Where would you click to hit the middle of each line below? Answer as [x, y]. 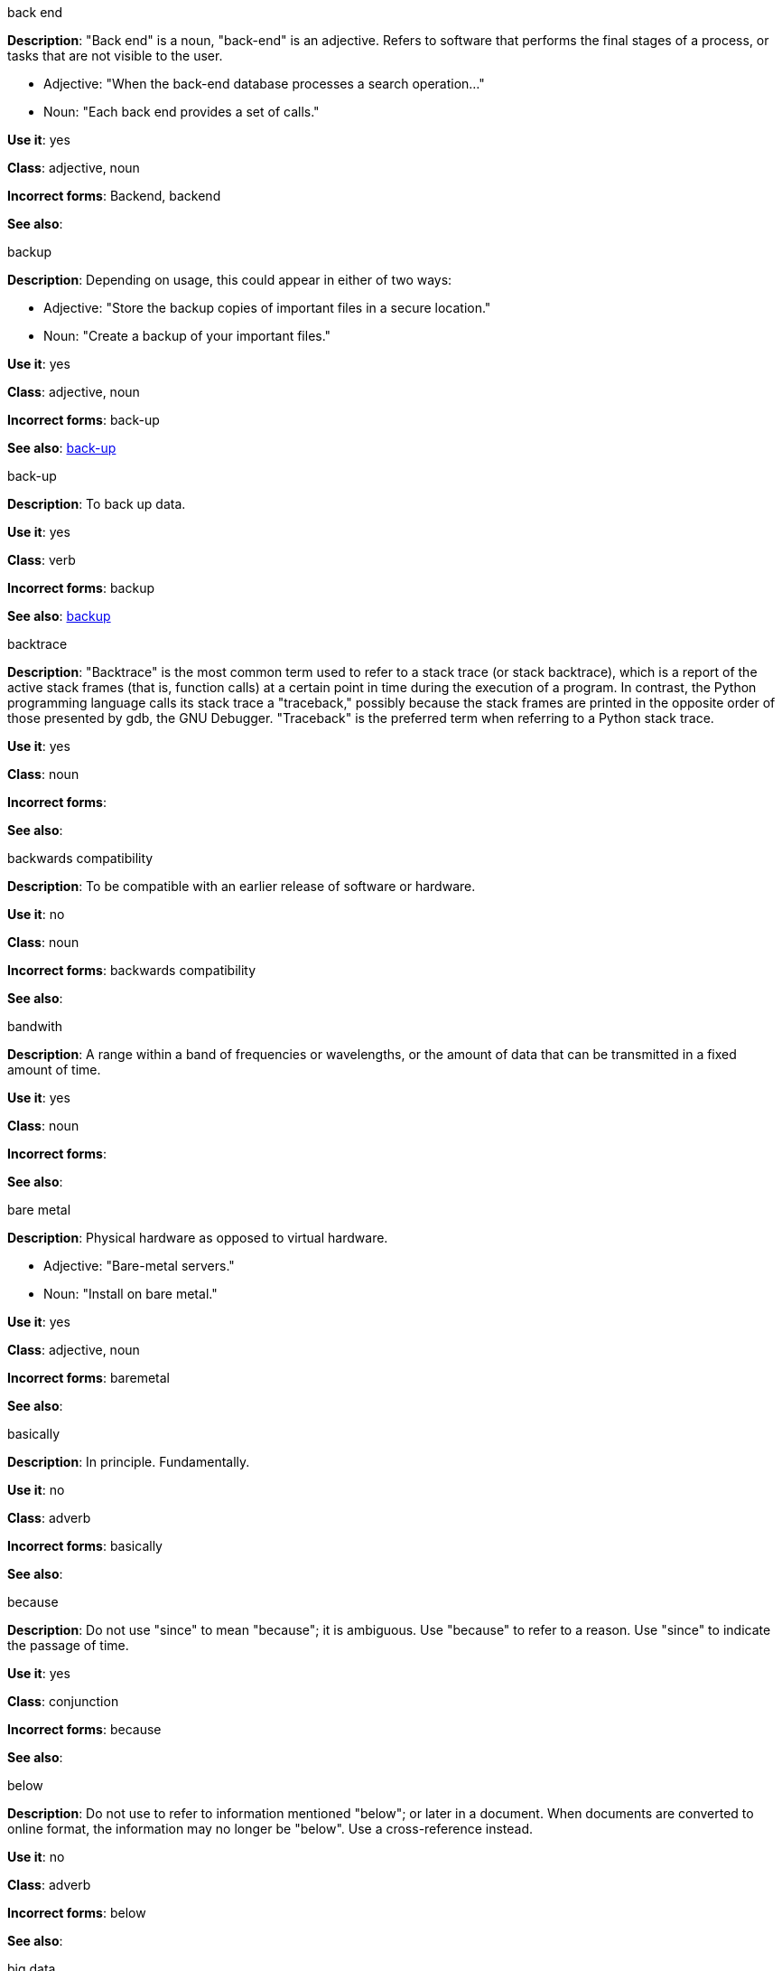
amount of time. [54, 1070]
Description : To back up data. [97, 504]
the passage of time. [68, 1645]
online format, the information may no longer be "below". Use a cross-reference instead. [270, 1829]
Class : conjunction [63, 1701]
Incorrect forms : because [84, 1729]
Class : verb [42, 560]
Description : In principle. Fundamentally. [129, 1462]
